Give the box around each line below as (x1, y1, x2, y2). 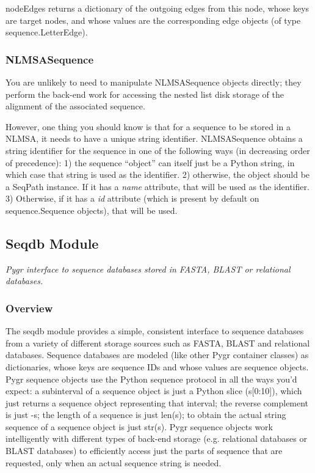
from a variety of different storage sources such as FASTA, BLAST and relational (5, 336, 310, 349)
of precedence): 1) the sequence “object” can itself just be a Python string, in (5, 156, 295, 169)
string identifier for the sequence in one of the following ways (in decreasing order (5, 144, 310, 156)
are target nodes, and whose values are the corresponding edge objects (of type (5, 13, 301, 26)
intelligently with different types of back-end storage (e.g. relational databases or (5, 432, 307, 445)
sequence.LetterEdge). (5, 26, 88, 38)
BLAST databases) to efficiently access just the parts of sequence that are (5, 444, 283, 457)
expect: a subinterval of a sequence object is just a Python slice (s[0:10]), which (5, 384, 302, 397)
